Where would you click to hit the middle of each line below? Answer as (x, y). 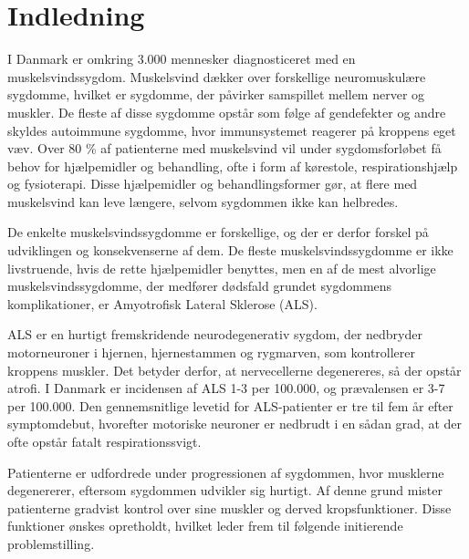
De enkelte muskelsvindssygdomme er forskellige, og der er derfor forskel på (218, 232)
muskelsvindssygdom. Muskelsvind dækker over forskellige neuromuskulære (217, 76)
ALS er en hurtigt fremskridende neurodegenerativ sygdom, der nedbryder (215, 334)
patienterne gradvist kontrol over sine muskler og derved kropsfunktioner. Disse (229, 507)
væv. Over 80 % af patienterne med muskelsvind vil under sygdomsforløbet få (224, 148)
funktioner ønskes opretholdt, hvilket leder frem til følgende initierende (205, 526)
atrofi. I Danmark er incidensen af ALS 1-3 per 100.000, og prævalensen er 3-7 (226, 388)
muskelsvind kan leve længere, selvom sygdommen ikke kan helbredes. (203, 201)
